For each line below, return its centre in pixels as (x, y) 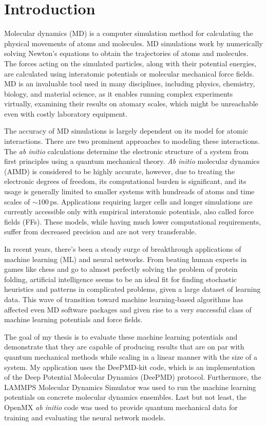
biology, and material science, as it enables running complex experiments (119, 93)
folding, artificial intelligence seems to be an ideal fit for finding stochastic (121, 279)
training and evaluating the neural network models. (85, 417)
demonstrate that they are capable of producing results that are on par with (124, 347)
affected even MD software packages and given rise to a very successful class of (128, 309)
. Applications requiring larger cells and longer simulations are (155, 201)
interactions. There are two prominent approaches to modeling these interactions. (132, 141)
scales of (17, 201)
